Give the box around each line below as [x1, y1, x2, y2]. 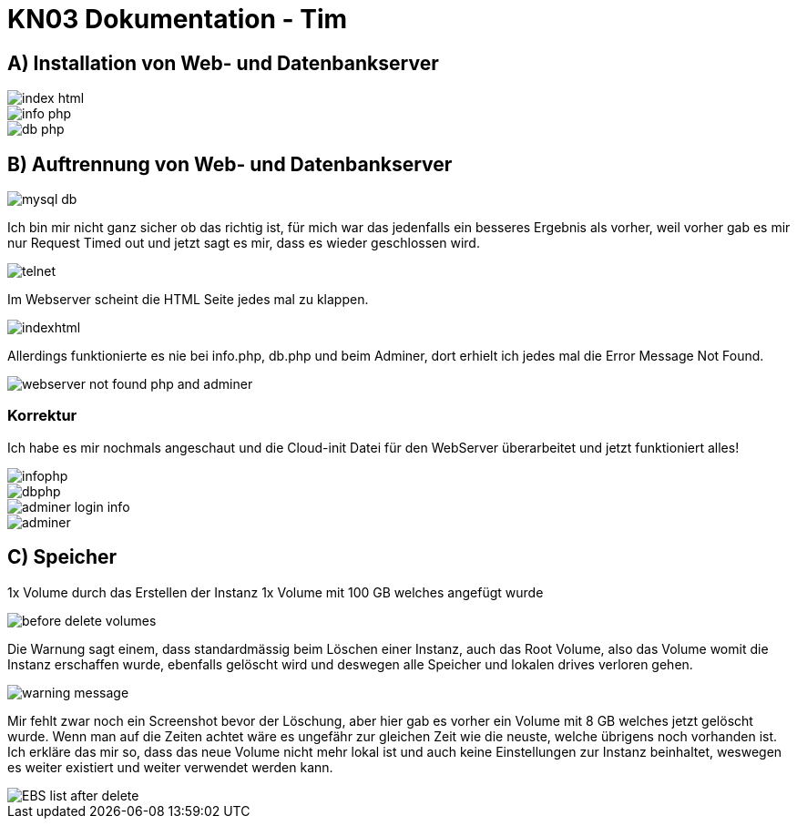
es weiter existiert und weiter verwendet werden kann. [7, 759, 333, 775]
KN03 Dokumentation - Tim [7, 4, 348, 35]
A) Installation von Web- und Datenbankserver [7, 51, 439, 75]
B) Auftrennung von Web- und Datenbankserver [7, 152, 453, 176]
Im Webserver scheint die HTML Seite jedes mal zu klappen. [7, 291, 369, 308]
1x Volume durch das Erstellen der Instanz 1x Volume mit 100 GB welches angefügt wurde [7, 584, 544, 600]
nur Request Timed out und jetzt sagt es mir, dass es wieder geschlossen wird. [7, 235, 480, 251]
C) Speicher [7, 546, 118, 569]
